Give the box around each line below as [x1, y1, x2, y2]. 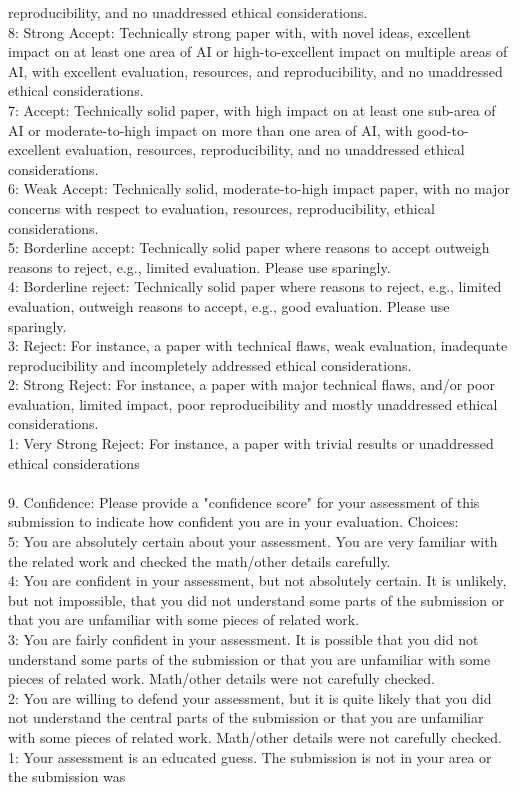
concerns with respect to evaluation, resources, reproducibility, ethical [8, 197, 435, 218]
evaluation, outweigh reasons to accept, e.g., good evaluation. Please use [8, 295, 450, 316]
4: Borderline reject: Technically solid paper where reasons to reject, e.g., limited [8, 276, 502, 297]
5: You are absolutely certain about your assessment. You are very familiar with [8, 531, 498, 552]
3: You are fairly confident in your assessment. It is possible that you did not [8, 629, 479, 649]
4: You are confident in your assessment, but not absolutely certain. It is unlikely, [8, 570, 507, 591]
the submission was [8, 766, 126, 787]
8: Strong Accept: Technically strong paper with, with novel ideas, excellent [8, 21, 471, 42]
